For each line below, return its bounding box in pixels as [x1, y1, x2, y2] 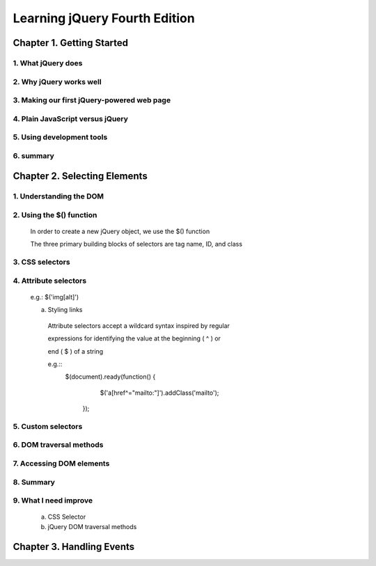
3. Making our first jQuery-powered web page [13, 95, 171, 105]
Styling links [47, 306, 83, 314]
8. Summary [13, 477, 56, 487]
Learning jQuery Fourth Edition [13, 10, 195, 26]
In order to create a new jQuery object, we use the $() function [30, 227, 210, 236]
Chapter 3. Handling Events [13, 540, 135, 553]
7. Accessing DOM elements [13, 459, 110, 468]
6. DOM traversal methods [13, 440, 104, 450]
